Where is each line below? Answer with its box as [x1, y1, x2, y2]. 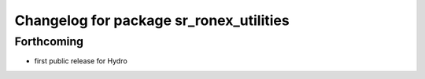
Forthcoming [14, 34, 84, 48]
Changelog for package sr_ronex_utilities [14, 12, 290, 29]
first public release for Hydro [34, 56, 128, 66]
